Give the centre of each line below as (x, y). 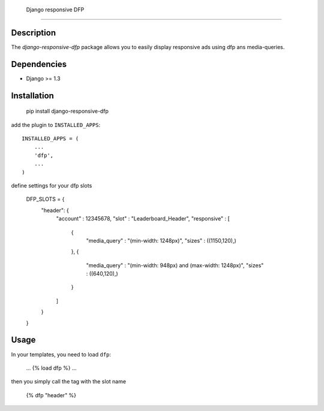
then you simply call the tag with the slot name (68, 382)
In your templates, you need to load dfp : (61, 354)
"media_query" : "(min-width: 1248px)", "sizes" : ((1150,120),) (161, 240)
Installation (32, 96)
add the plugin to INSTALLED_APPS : (56, 125)
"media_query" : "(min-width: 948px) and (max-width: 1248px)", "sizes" (175, 265)
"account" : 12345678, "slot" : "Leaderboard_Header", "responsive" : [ (143, 219)
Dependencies (39, 64)
